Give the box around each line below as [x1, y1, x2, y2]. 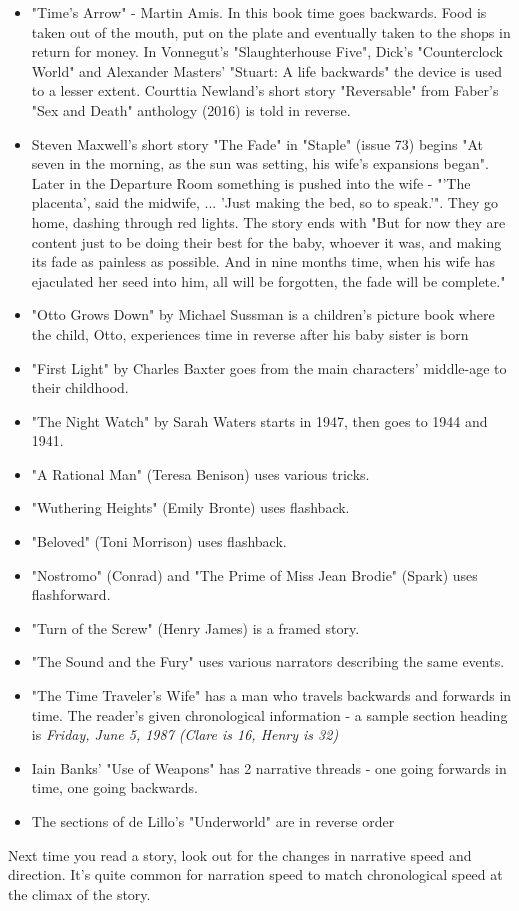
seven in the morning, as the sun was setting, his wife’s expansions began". [31, 153, 489, 174]
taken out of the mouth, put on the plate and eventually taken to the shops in [31, 21, 511, 42]
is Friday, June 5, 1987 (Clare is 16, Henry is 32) [31, 724, 339, 745]
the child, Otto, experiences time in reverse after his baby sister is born [31, 323, 469, 344]
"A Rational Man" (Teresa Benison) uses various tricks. [31, 463, 370, 484]
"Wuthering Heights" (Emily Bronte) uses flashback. [31, 497, 350, 518]
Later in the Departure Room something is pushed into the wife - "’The [31, 172, 471, 193]
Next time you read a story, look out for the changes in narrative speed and [8, 844, 472, 865]
